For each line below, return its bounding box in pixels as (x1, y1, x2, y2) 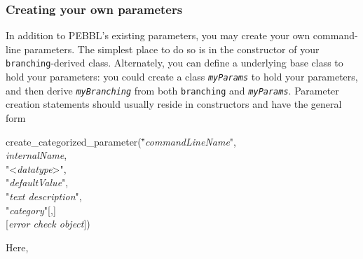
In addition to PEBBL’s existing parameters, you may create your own (6, 28, 310, 43)
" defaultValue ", (6, 175, 69, 190)
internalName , (6, 148, 67, 162)
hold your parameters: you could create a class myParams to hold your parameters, (6, 69, 358, 84)
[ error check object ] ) (6, 216, 90, 231)
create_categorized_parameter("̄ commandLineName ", (6, 134, 236, 148)
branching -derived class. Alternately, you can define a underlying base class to (6, 55, 343, 70)
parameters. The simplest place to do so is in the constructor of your (24, 41, 320, 56)
